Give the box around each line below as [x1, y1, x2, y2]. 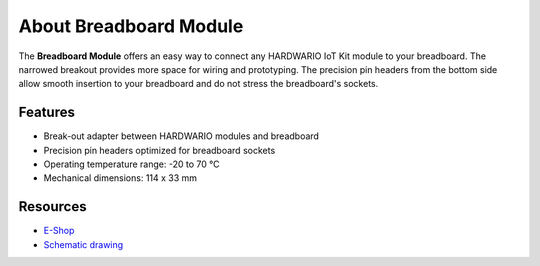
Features [18, 104, 75, 121]
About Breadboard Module [18, 15, 244, 37]
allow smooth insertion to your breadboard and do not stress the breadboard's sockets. [18, 78, 379, 90]
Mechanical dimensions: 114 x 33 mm [43, 172, 198, 184]
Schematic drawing [43, 238, 124, 250]
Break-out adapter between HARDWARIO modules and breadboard [43, 130, 320, 142]
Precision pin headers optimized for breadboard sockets [43, 144, 276, 156]
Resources [18, 198, 87, 215]
